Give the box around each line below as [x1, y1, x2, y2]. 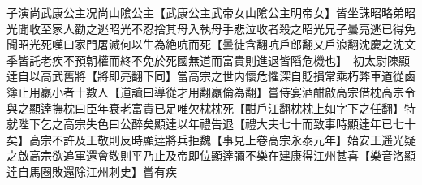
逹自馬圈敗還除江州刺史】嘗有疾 [6, 162, 177, 179]
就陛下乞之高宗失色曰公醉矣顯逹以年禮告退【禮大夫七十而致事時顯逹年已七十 [6, 115, 416, 132]
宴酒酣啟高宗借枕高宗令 [290, 83, 416, 100]
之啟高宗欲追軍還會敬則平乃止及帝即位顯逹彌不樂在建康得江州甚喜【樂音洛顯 [6, 147, 416, 164]
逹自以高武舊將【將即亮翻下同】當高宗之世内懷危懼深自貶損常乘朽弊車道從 [6, 67, 404, 84]
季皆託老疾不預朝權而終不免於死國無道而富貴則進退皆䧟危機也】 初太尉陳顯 [6, 51, 410, 68]
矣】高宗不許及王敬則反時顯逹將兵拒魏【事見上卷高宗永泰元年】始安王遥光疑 [6, 131, 416, 148]
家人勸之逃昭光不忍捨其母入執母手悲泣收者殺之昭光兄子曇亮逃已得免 [51, 19, 416, 37]
